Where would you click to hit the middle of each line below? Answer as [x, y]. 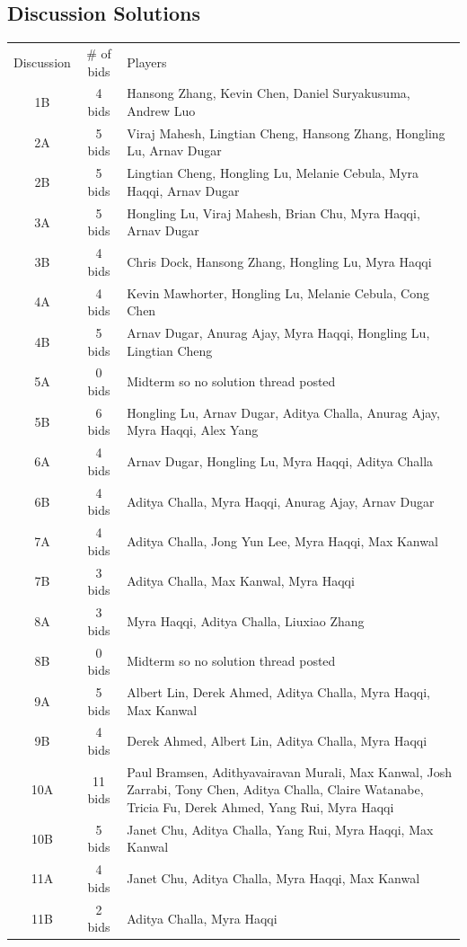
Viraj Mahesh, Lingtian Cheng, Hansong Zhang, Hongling [286, 133]
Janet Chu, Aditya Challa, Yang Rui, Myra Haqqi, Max [280, 829]
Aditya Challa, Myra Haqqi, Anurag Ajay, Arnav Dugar [281, 501]
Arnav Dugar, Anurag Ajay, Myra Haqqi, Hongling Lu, [278, 333]
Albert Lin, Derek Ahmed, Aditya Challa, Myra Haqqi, [278, 691]
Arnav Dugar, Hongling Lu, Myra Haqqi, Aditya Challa [280, 461]
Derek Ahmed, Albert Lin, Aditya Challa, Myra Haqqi [277, 741]
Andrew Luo [161, 110]
